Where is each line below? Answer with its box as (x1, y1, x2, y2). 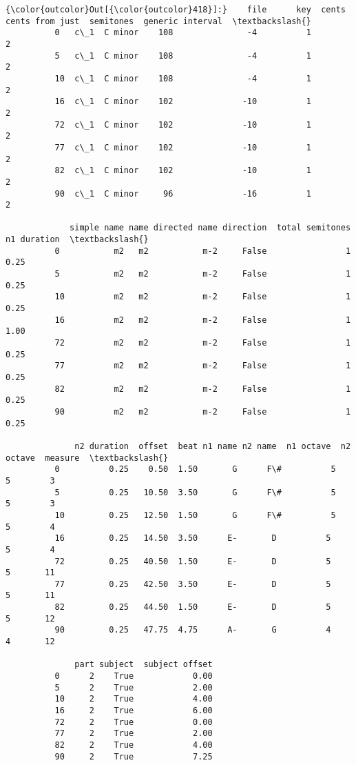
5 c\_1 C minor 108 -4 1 (54, 50, 311, 61)
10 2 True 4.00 (54, 694, 213, 704)
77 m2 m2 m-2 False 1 (54, 361, 351, 371)
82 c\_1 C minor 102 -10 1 (54, 166, 311, 176)
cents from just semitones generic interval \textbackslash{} (6, 16, 311, 26)
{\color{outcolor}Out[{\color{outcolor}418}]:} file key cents (6, 5, 346, 14)
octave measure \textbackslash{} (6, 453, 169, 463)
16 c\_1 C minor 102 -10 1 (54, 97, 311, 107)
